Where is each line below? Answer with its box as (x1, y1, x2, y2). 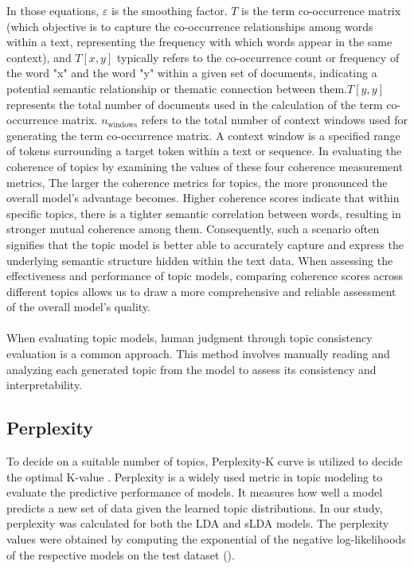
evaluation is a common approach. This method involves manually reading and (6, 345, 390, 362)
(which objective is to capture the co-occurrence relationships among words (6, 18, 373, 34)
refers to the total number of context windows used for (141, 111, 408, 128)
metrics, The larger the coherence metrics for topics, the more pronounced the (6, 173, 388, 190)
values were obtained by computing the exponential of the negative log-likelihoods (6, 531, 406, 548)
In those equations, (6, 2, 100, 18)
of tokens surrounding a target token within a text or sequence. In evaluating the (6, 142, 402, 159)
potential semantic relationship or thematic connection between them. (6, 80, 347, 96)
